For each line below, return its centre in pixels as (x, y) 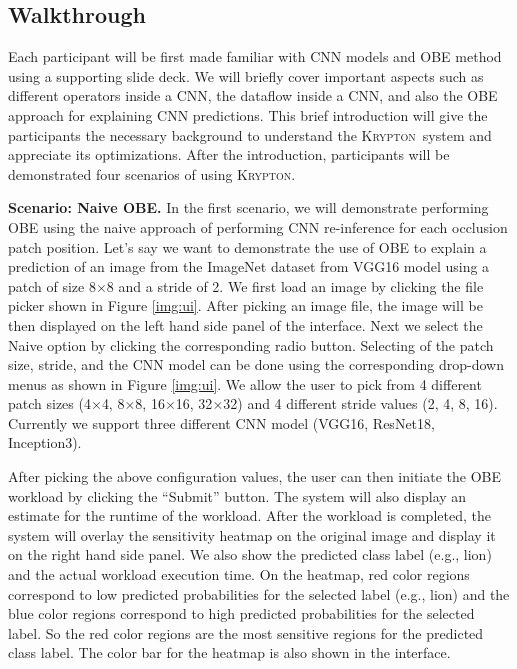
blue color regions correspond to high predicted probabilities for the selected (241, 613)
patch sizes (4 (49, 403)
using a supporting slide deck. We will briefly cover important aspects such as (246, 75)
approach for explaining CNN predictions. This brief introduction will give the (248, 114)
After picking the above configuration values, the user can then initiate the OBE (255, 476)
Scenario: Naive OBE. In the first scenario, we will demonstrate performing (248, 207)
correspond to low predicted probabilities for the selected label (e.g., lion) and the (259, 593)
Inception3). (45, 442)
